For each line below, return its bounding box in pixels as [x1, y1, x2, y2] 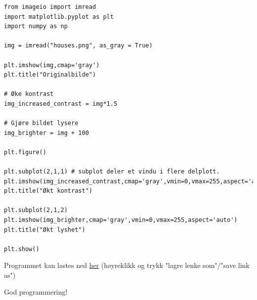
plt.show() [4, 245, 40, 253]
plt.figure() [4, 148, 46, 156]
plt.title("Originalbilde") [4, 71, 96, 79]
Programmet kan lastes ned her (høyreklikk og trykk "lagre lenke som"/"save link [4, 260, 250, 270]
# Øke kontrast [4, 90, 54, 98]
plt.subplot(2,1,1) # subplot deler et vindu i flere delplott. [4, 168, 220, 175]
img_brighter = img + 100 [4, 129, 89, 136]
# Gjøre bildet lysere [4, 120, 79, 127]
